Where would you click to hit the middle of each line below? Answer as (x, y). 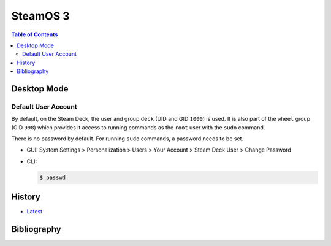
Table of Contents (35, 34)
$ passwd (53, 177)
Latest (35, 212)
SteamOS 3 (40, 16)
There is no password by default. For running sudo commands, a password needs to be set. (127, 139)
